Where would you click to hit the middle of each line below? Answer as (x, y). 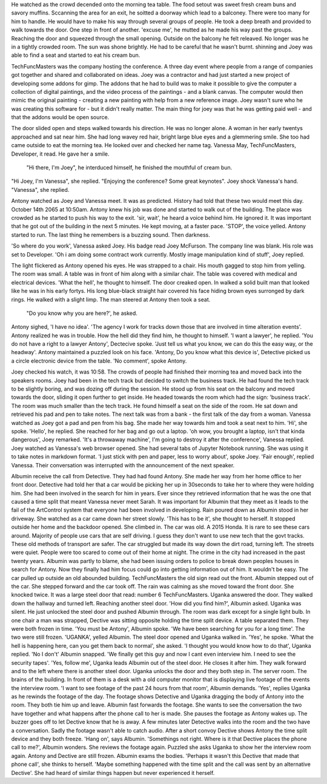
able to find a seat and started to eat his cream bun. (76, 55)
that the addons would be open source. (60, 117)
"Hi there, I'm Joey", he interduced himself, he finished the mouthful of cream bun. (129, 168)
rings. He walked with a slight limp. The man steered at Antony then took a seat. (111, 299)
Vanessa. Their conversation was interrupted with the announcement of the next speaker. (123, 465)
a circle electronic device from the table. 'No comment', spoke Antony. (99, 361)
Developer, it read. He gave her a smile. (60, 154)
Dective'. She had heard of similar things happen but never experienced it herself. (113, 772)
